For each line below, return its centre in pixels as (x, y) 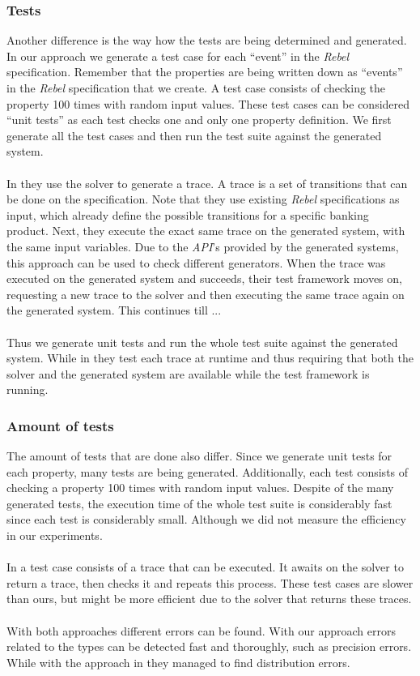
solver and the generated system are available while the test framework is (188, 373)
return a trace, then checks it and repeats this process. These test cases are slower (210, 582)
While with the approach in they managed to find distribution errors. (178, 662)
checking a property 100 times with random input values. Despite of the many (200, 488)
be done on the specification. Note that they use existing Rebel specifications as (203, 199)
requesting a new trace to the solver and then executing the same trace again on (206, 294)
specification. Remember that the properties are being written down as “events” (205, 72)
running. (28, 389)
